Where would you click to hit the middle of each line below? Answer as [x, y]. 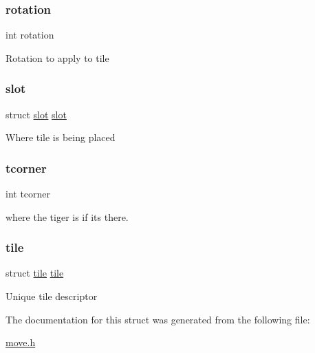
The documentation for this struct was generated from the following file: [158, 319]
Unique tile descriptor [52, 296]
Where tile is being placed [61, 137]
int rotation [30, 35]
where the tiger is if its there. [67, 216]
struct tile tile [35, 273]
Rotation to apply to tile [57, 57]
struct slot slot [36, 114]
